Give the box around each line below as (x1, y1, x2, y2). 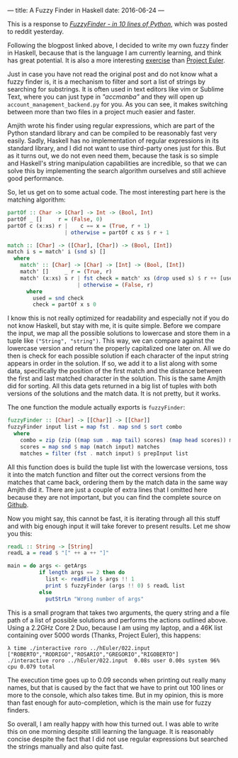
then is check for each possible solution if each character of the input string (7, 351, 229, 361)
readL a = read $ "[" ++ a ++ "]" (7, 549, 110, 556)
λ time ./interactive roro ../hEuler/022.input (7, 644, 151, 652)
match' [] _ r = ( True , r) (20, 268, 113, 275)
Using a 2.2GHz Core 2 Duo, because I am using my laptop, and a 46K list (7, 623, 223, 632)
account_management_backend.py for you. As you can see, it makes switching (7, 100, 228, 109)
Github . (7, 500, 29, 509)
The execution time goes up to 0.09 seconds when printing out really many (7, 676, 227, 684)
